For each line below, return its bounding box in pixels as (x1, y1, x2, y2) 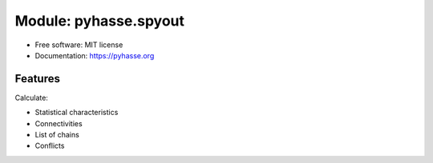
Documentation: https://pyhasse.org (34, 50, 155, 60)
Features (14, 72, 60, 85)
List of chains (34, 130, 79, 140)
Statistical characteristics (34, 108, 119, 117)
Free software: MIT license (34, 40, 123, 50)
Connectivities (34, 118, 83, 128)
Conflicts (34, 141, 65, 151)
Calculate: (14, 93, 48, 102)
